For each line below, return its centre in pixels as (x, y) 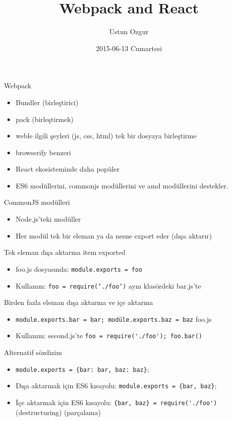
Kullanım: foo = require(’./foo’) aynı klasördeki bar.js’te (108, 285)
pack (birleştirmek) (45, 119)
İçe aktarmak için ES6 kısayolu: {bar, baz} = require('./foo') (116, 402)
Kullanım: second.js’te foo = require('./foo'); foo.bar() (109, 335)
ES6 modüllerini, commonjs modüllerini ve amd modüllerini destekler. (122, 185)
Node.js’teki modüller (48, 219)
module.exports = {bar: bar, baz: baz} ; (82, 369)
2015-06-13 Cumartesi (129, 48)
